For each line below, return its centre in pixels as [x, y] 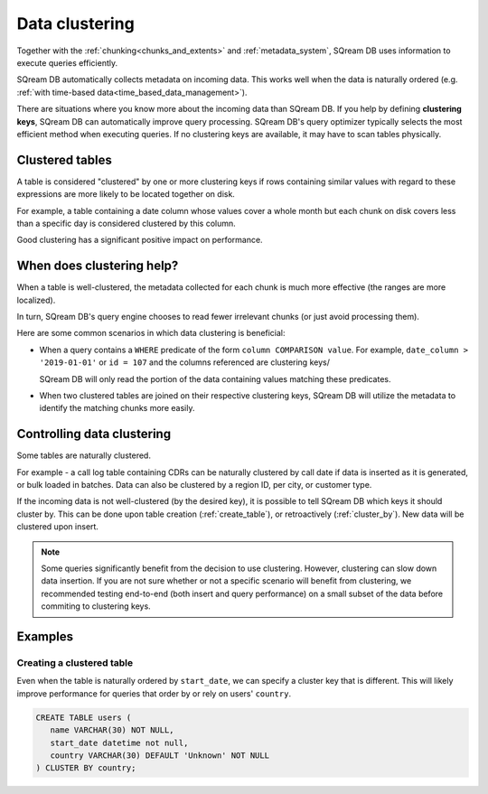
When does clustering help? [98, 266]
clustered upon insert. [58, 527]
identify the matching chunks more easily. [117, 408]
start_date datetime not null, [119, 743]
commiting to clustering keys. [96, 606]
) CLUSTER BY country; [86, 768]
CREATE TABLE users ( [84, 717]
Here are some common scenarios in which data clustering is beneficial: [151, 333]
